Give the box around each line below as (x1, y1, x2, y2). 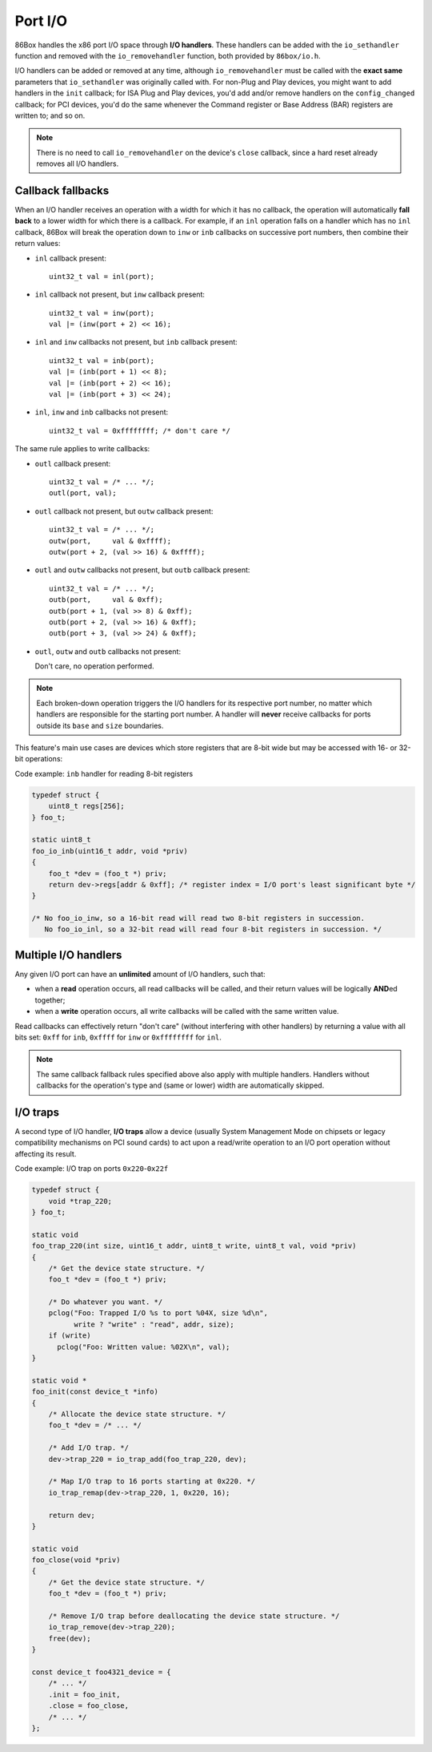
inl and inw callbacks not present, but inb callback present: (34, 337, 238, 347)
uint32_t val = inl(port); (49, 272, 155, 281)
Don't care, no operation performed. (34, 661, 154, 671)
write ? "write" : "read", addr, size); (73, 1319, 235, 1329)
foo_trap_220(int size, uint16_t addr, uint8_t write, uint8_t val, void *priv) (31, 1241, 357, 1250)
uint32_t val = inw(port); (49, 309, 155, 317)
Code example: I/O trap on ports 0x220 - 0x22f (14, 1164, 169, 1173)
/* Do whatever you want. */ (48, 1298, 163, 1306)
